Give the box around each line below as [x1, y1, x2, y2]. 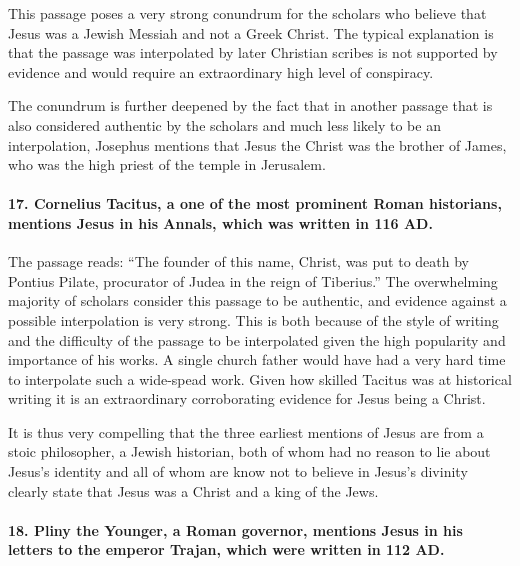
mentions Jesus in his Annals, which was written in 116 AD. [8, 212, 433, 233]
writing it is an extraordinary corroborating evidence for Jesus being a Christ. [8, 388, 486, 409]
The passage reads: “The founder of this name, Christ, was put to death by [8, 251, 470, 272]
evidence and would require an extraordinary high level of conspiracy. [8, 61, 434, 82]
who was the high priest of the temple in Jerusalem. [8, 154, 326, 175]
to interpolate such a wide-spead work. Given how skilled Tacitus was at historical [8, 368, 512, 389]
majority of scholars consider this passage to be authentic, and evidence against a [8, 290, 507, 311]
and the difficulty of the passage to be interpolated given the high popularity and [8, 329, 506, 350]
